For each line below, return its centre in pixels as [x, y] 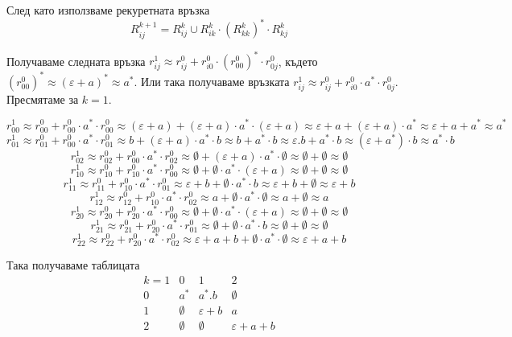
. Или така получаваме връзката [212, 81]
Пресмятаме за [43, 99]
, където [298, 61]
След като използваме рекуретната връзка [108, 10]
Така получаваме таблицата [73, 265]
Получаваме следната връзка [76, 61]
